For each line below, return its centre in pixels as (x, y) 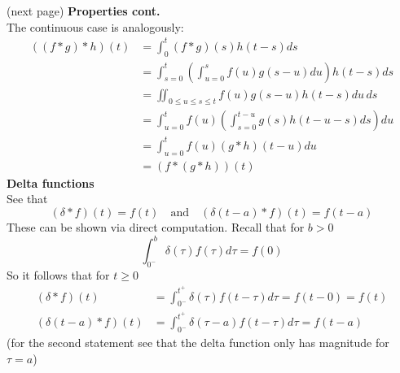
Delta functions (51, 182)
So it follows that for (58, 274)
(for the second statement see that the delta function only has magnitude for (198, 343)
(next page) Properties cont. (84, 11)
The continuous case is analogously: (95, 26)
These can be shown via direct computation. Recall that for (156, 226)
